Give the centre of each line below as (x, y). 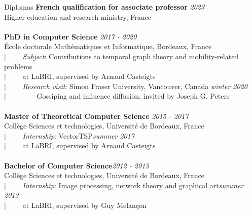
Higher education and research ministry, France (78, 16)
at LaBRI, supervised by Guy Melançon (84, 205)
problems (18, 66)
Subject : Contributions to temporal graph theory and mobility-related (131, 56)
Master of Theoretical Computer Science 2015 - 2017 (96, 116)
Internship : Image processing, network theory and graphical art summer (133, 185)
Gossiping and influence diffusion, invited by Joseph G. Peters (133, 96)
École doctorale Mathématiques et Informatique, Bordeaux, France (108, 46)
